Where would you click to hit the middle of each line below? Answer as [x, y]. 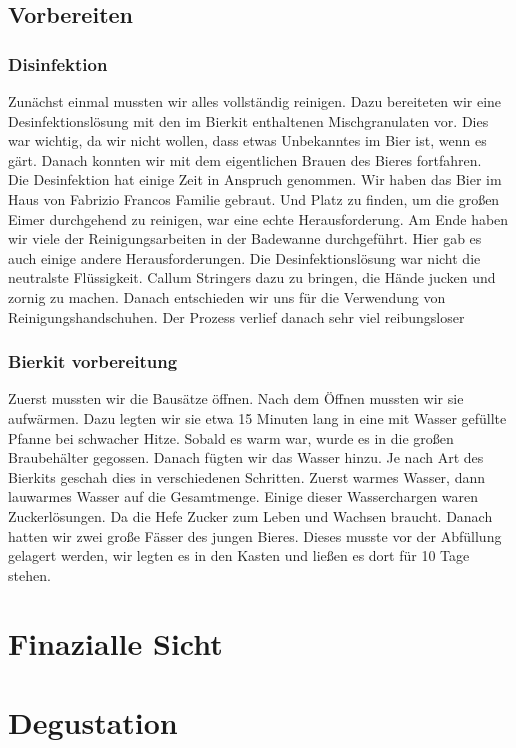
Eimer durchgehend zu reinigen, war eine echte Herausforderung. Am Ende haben [258, 218]
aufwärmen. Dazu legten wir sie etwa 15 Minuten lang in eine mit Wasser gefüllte [257, 417]
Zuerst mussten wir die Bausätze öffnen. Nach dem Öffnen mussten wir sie [236, 398]
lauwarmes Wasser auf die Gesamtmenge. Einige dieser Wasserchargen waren [243, 496]
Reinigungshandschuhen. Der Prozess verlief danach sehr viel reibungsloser [236, 316]
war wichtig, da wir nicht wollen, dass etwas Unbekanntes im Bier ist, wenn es [247, 140]
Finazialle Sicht [115, 643]
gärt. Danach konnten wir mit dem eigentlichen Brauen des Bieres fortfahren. [245, 159]
